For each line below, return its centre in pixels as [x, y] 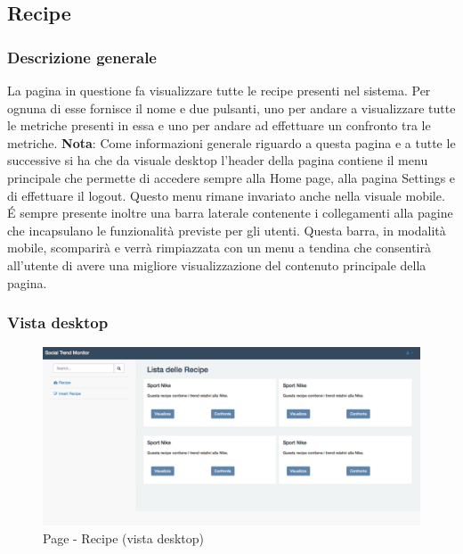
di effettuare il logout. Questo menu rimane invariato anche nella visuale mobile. [226, 195]
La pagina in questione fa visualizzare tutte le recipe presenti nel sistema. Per [219, 90]
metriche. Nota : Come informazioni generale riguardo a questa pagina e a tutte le [231, 142]
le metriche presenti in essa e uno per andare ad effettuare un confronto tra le [219, 125]
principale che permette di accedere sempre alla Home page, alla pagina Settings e [231, 177]
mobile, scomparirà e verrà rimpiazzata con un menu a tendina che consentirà [219, 248]
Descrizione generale [82, 57]
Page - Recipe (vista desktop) [123, 537]
